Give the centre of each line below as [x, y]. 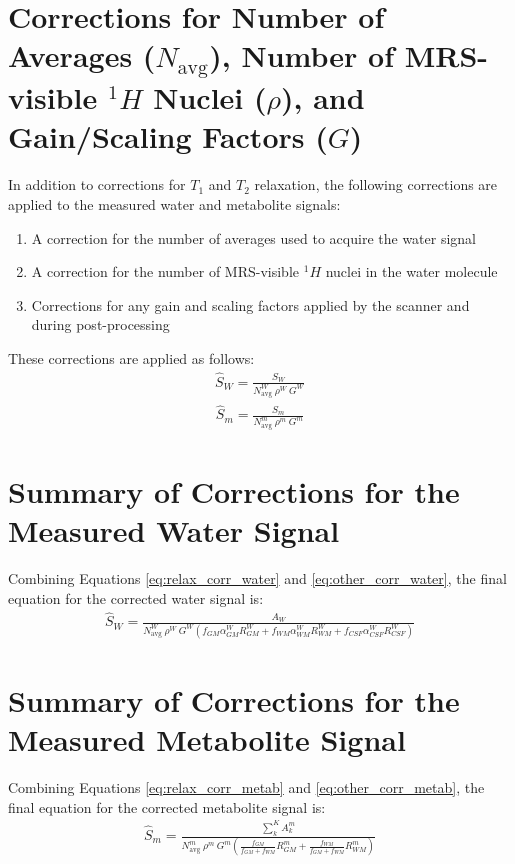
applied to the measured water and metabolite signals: [174, 204]
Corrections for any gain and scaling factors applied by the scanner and [250, 304]
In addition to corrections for [97, 184]
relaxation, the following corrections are [376, 184]
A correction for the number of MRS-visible [165, 271]
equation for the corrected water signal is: [136, 597]
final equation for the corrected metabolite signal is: [167, 806]
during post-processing [100, 324]
